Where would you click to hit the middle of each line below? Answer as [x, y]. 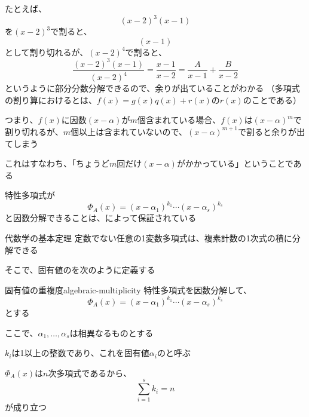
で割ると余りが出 [271, 131]
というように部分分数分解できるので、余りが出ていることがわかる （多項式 [152, 88]
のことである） [272, 99]
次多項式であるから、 [90, 372]
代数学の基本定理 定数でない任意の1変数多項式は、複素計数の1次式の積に [149, 238]
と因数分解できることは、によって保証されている [101, 218]
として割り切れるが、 [47, 52]
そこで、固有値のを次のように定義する [80, 270]
